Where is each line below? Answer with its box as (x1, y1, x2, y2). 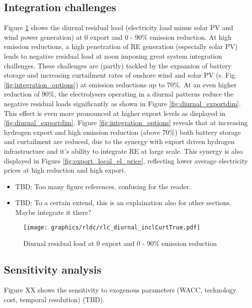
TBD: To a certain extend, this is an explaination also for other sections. (15, 197, 232, 208)
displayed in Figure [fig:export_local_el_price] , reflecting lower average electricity (4, 155, 248, 165)
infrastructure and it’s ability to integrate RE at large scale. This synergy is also (4, 146, 243, 156)
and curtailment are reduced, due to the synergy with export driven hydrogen (4, 136, 235, 146)
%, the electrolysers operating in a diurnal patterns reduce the (48, 89, 234, 99)
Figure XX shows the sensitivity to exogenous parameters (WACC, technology (4, 284, 236, 294)
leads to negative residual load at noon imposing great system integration (4, 50, 222, 61)
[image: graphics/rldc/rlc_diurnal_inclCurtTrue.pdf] (23, 224, 201, 231)
